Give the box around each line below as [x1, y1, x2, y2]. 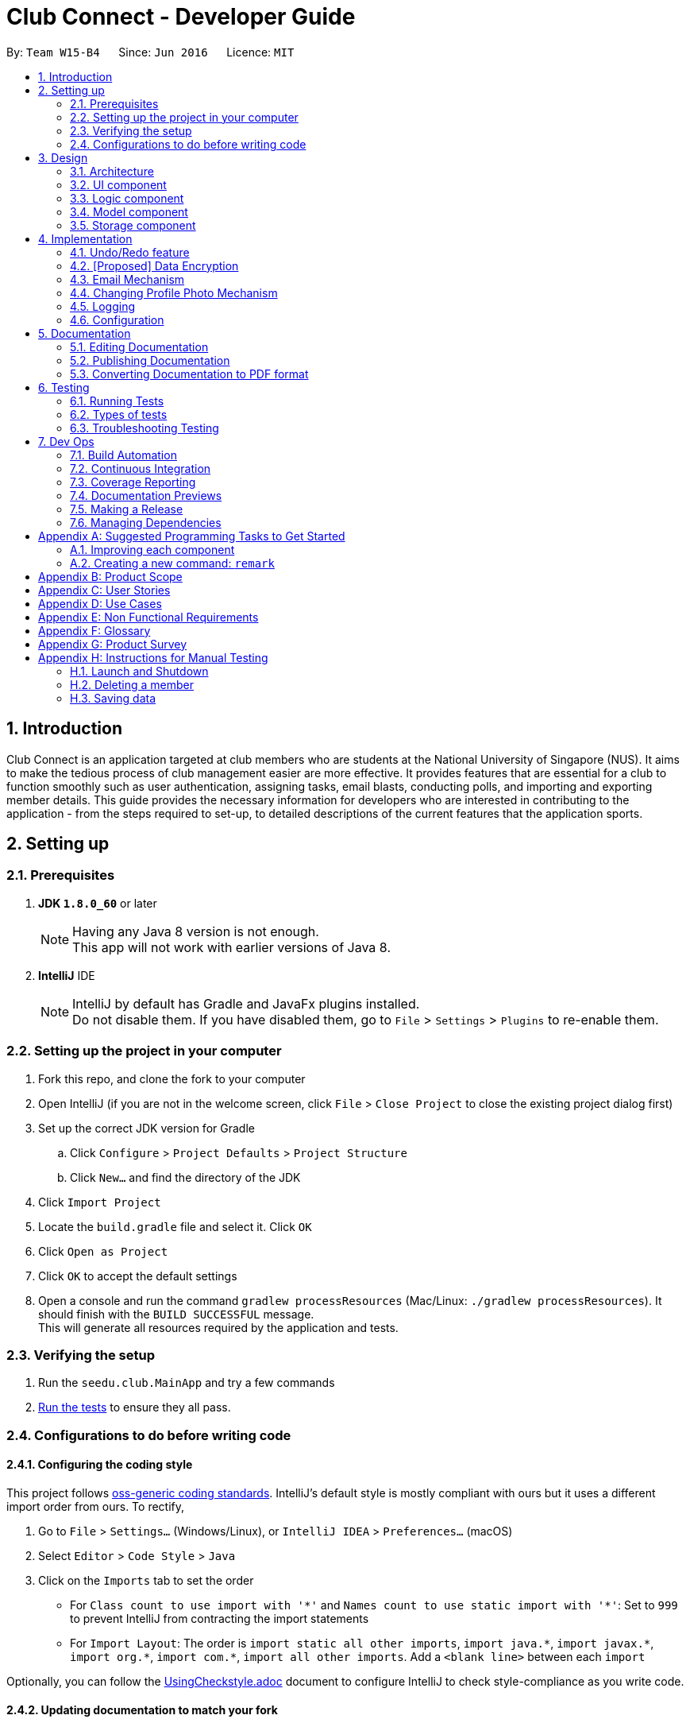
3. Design [38, 150, 88, 165]
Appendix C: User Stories [38, 583, 171, 597]
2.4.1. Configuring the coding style [6, 1458, 193, 1472]
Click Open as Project [38, 1244, 168, 1258]
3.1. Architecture [70, 164, 154, 178]
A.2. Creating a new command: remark [70, 556, 275, 570]
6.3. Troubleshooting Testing [70, 420, 219, 435]
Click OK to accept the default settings [38, 1268, 237, 1283]
